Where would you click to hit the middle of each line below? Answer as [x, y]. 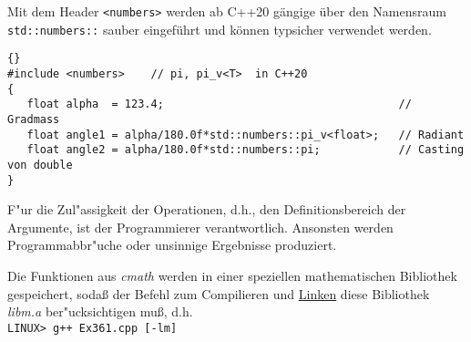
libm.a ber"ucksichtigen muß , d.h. [100, 311]
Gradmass [34, 119]
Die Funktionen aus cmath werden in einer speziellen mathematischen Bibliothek [232, 275]
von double [40, 165]
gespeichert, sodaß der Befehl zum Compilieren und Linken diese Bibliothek [219, 293]
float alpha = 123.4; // [219, 104]
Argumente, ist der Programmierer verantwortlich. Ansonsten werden [200, 227]
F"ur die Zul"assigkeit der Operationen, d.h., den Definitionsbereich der [207, 209]
